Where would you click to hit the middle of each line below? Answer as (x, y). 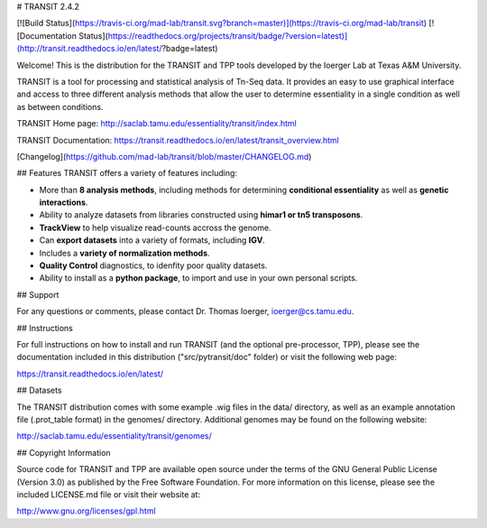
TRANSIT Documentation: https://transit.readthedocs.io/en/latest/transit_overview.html (178, 140)
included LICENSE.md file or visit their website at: (109, 494)
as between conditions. (60, 107)
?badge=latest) (190, 49)
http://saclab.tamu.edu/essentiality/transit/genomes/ (114, 436)
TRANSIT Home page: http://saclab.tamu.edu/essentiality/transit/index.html (156, 124)
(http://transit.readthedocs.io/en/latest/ (89, 49)
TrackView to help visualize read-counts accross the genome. (155, 227)
